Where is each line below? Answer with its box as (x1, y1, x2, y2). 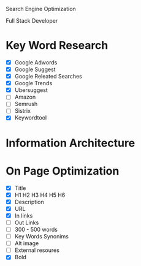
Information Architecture (6, 136, 135, 150)
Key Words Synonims (14, 233, 69, 240)
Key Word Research (6, 39, 109, 53)
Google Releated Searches (14, 73, 82, 80)
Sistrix (14, 107, 31, 115)
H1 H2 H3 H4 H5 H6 (14, 191, 66, 199)
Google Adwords (14, 58, 58, 66)
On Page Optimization (6, 164, 120, 178)
